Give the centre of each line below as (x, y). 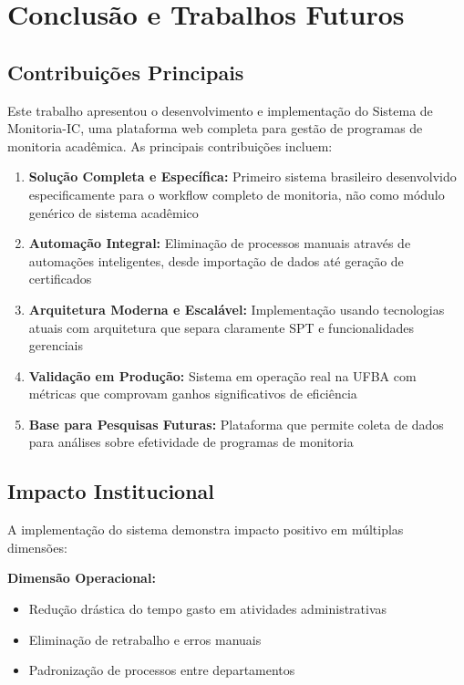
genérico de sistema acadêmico (113, 212)
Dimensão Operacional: (82, 578)
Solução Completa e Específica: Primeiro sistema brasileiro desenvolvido (242, 176)
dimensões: (37, 547)
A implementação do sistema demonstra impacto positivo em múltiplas (206, 529)
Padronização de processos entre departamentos (162, 670)
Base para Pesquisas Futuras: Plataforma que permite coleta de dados (236, 424)
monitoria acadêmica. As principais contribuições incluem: (170, 145)
